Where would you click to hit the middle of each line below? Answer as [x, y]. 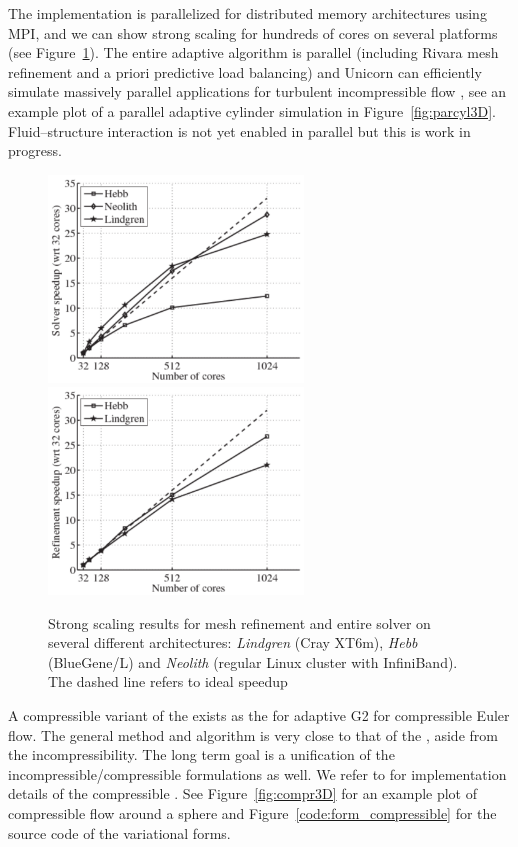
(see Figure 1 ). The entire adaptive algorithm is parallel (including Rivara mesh [253, 52]
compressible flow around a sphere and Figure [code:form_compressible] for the [252, 813]
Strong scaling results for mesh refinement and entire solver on [239, 622]
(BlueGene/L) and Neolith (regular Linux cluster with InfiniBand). [253, 661]
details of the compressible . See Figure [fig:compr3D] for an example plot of [243, 793]
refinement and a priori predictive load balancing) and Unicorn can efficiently [245, 71]
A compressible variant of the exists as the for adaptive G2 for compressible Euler [259, 715]
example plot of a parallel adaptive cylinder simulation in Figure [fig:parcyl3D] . [252, 110]
